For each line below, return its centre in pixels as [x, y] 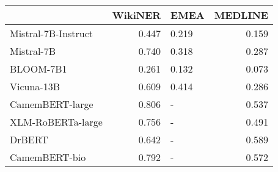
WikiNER [137, 15]
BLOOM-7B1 [38, 69]
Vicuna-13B [35, 86]
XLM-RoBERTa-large [56, 122]
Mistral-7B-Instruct [52, 33]
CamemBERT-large [52, 104]
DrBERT [29, 139]
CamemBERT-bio [48, 157]
